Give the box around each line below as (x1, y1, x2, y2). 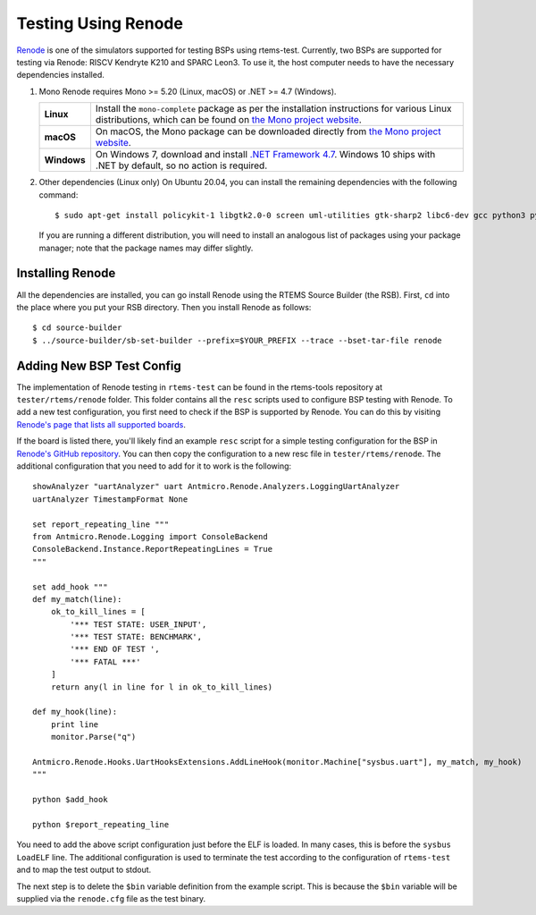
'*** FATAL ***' (70, 657, 141, 666)
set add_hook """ (32, 581, 108, 592)
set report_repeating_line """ (32, 519, 170, 530)
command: (38, 189, 79, 200)
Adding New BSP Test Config (16, 358, 182, 373)
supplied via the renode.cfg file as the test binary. (16, 893, 206, 903)
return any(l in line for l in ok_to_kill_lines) (50, 682, 272, 692)
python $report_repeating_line (32, 819, 170, 829)
